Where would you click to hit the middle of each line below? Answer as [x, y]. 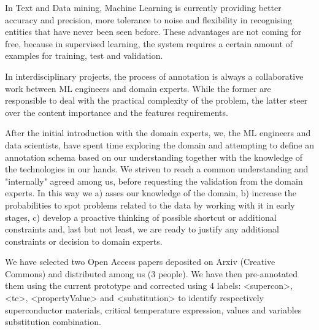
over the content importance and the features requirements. [117, 112]
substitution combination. [53, 322]
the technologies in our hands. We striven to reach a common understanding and [157, 169]
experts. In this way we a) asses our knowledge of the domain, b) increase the [151, 193]
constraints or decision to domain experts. [84, 241]
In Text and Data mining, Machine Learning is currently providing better [143, 7]
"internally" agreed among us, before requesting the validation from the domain [154, 181]
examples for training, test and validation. [84, 56]
